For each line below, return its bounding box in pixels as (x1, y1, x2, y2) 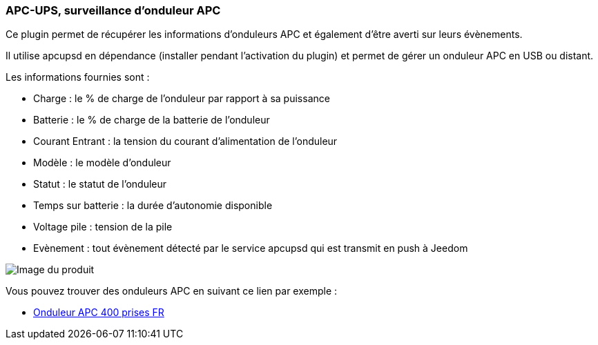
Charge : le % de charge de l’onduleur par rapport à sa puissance (33, 92, 330, 105)
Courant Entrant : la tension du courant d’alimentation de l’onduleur (33, 135, 338, 148)
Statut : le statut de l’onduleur (33, 178, 167, 190)
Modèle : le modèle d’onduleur (33, 157, 171, 169)
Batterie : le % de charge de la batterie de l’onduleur (33, 114, 270, 126)
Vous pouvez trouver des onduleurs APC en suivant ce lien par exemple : (6, 285, 338, 297)
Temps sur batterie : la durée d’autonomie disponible (33, 199, 273, 212)
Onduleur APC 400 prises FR (33, 306, 164, 319)
